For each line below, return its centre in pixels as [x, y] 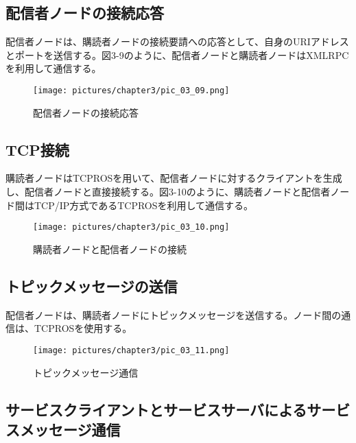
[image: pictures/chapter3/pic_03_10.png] [131, 227]
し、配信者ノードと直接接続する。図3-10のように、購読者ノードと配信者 [168, 192]
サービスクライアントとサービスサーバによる [156, 409]
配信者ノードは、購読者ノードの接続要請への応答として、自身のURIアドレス [177, 41]
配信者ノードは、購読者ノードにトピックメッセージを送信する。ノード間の [174, 314]
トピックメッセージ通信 [86, 372]
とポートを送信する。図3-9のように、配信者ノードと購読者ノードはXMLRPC [177, 55]
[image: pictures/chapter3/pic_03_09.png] [131, 90]
